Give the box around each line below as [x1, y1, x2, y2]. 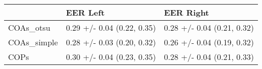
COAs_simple [8, 36, 58, 48]
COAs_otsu [8, 22, 51, 33]
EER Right [164, 7, 209, 18]
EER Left [66, 7, 105, 18]
